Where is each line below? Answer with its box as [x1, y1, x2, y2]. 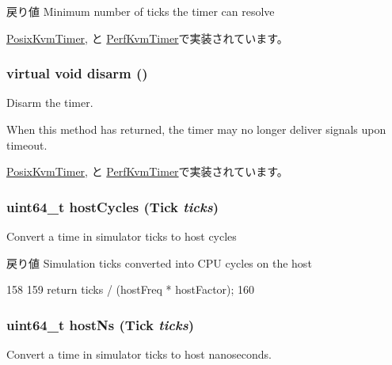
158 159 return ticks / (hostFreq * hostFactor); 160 [6, 281, 255, 298]
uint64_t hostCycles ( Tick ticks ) [6, 196, 219, 216]
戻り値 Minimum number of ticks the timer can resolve [6, 3, 275, 19]
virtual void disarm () [6, 63, 148, 83]
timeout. [6, 136, 48, 153]
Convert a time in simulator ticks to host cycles [6, 228, 237, 244]
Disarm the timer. [6, 94, 93, 111]
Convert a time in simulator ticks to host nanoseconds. [6, 346, 272, 362]
